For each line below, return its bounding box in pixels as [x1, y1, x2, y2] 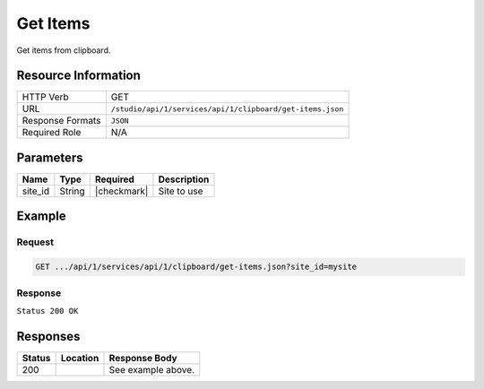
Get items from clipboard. [16, 45, 111, 56]
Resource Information [16, 68, 141, 83]
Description [158, 173, 210, 186]
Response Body [108, 351, 178, 364]
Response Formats [22, 115, 101, 127]
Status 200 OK [16, 306, 79, 316]
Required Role [22, 126, 82, 139]
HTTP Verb [22, 91, 69, 103]
